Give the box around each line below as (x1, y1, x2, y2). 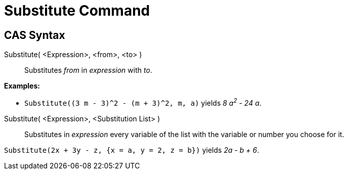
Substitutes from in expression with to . (24, 66, 152, 75)
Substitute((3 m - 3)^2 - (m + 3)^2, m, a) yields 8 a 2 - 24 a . (24, 97, 262, 107)
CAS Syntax (4, 28, 65, 41)
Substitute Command (4, 2, 150, 19)
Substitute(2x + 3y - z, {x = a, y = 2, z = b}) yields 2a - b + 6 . (4, 145, 259, 154)
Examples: (4, 81, 40, 91)
